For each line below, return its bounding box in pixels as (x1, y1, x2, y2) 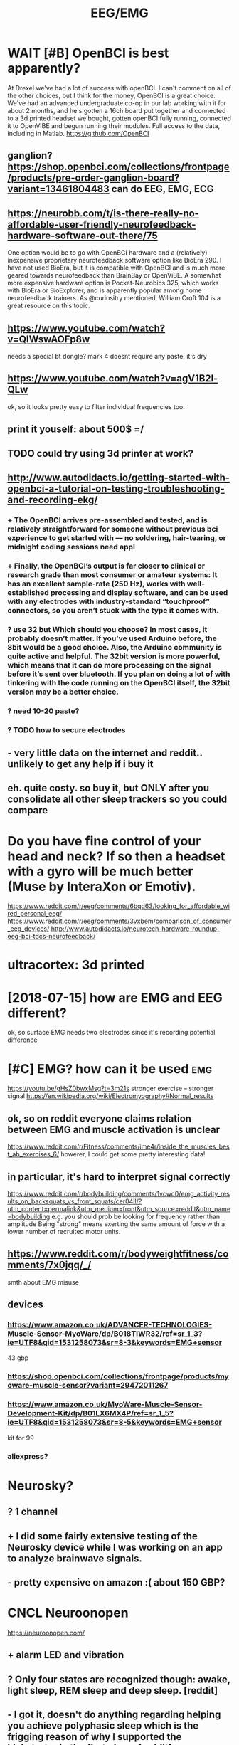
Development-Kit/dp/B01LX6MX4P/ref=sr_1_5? (7, 1408, 174, 1418)
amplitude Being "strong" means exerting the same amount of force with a (7, 1219, 225, 1228)
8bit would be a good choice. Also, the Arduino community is (7, 642, 223, 652)
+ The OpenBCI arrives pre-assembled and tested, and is (7, 515, 208, 524)
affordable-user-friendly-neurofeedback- (7, 218, 196, 231)
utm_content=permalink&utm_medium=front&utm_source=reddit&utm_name (7, 1204, 231, 1213)
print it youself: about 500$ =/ (7, 423, 144, 436)
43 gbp (7, 1354, 29, 1362)
